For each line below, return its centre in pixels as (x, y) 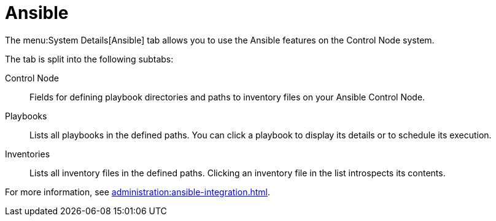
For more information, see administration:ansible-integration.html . (138, 192)
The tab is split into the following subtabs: (89, 59)
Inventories (28, 154)
